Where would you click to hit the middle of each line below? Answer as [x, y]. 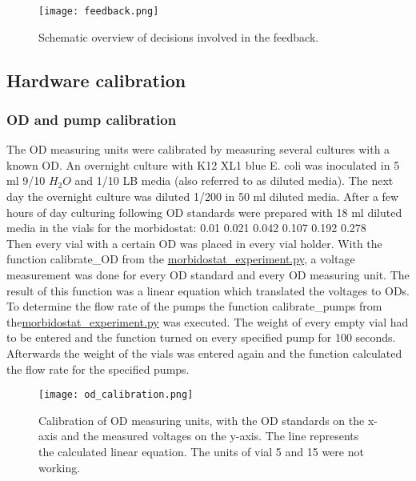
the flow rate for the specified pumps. [98, 369]
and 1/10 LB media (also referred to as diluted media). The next [234, 180]
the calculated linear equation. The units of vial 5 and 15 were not [201, 451]
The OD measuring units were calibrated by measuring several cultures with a [198, 149]
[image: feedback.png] [99, 11]
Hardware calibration [96, 80]
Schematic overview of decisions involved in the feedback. [179, 36]
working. [60, 467]
